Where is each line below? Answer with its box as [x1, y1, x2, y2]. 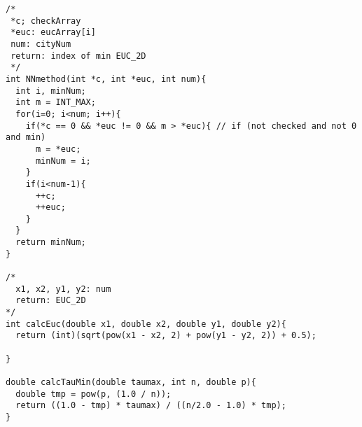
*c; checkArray [11, 15, 81, 26]
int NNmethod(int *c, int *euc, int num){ [6, 73, 207, 84]
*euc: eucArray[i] [11, 27, 96, 38]
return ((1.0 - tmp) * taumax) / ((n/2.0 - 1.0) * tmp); [15, 400, 286, 411]
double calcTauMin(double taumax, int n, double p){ [6, 377, 256, 387]
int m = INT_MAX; [15, 97, 96, 108]
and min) [6, 132, 46, 143]
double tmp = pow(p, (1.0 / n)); [15, 388, 172, 399]
